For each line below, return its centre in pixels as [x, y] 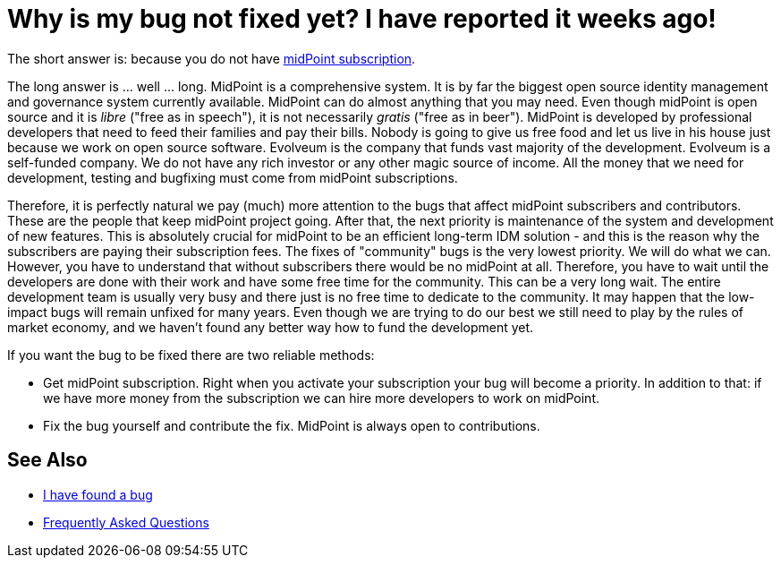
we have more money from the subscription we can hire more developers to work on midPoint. [321, 398]
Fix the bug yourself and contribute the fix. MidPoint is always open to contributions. [292, 425]
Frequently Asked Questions [126, 522]
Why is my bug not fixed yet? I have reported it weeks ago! [362, 19]
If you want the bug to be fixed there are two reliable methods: [191, 355]
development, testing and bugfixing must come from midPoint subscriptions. [233, 177]
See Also [47, 460]
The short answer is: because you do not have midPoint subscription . [212, 58]
